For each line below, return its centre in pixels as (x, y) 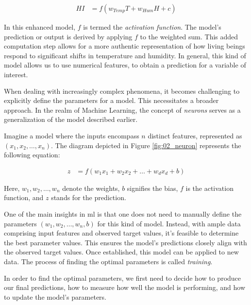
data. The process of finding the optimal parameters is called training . (108, 261)
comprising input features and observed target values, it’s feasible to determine (121, 233)
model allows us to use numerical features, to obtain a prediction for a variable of (125, 65)
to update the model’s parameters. (55, 297)
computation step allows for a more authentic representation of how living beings (125, 46)
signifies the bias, (152, 188)
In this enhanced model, (40, 27)
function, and (24, 197)
